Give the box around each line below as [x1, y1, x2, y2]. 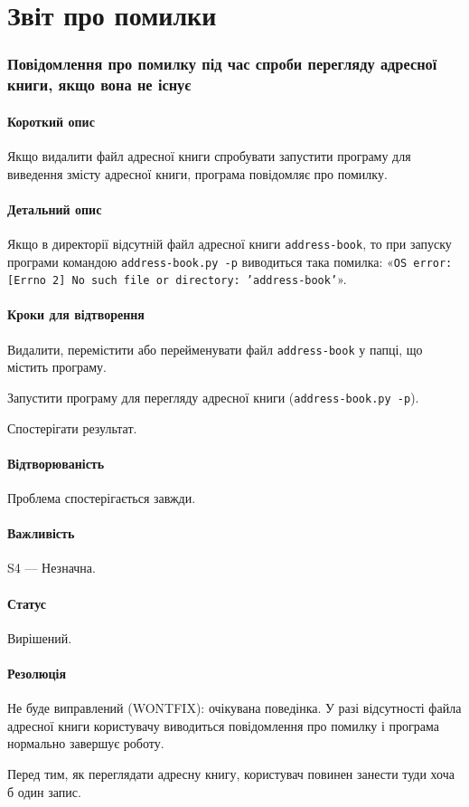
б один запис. [7, 782, 81, 801]
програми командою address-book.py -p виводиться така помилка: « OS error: [7, 252, 453, 271]
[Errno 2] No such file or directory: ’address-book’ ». [7, 270, 347, 289]
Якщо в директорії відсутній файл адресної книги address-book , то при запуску [7, 233, 452, 252]
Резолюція [7, 663, 67, 682]
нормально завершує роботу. [7, 734, 164, 753]
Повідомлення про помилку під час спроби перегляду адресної [7, 52, 437, 75]
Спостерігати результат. [7, 418, 137, 437]
